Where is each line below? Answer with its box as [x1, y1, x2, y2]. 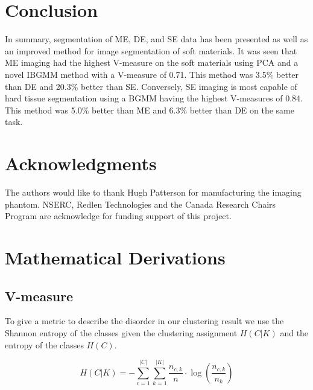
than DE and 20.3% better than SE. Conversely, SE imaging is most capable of [5, 80, 297, 92]
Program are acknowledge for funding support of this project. [5, 209, 232, 222]
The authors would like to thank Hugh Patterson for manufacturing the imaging [5, 186, 302, 198]
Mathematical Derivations [5, 245, 226, 269]
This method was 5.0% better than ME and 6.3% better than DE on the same [5, 103, 294, 116]
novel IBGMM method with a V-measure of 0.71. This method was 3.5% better [5, 68, 299, 80]
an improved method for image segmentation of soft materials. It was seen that [5, 44, 297, 57]
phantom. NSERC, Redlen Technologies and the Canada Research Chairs [5, 197, 276, 210]
